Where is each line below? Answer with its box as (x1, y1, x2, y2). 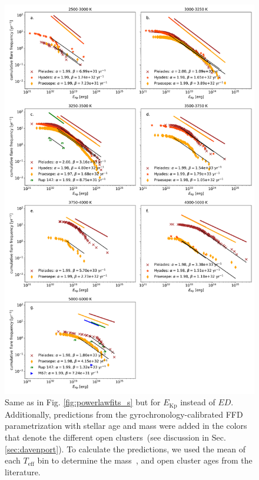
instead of (180, 396, 215, 408)
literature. (5, 465, 41, 478)
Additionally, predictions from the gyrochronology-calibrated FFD (5, 408, 243, 420)
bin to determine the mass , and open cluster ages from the (37, 454, 253, 466)
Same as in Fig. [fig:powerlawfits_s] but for (5, 396, 161, 408)
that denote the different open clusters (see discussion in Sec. (5, 431, 226, 444)
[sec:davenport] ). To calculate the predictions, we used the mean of (5, 442, 246, 455)
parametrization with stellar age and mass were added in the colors (5, 419, 247, 432)
